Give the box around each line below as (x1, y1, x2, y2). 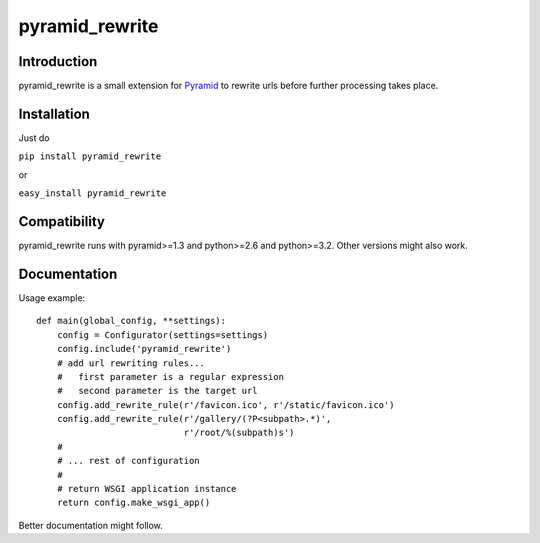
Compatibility (18, 213, 105, 230)
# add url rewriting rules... (56, 357, 205, 369)
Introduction (18, 53, 98, 70)
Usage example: (18, 291, 86, 304)
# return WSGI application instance (56, 483, 237, 495)
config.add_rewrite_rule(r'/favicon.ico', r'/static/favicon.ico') (56, 399, 395, 410)
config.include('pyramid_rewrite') (56, 343, 232, 355)
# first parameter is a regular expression (56, 371, 285, 382)
